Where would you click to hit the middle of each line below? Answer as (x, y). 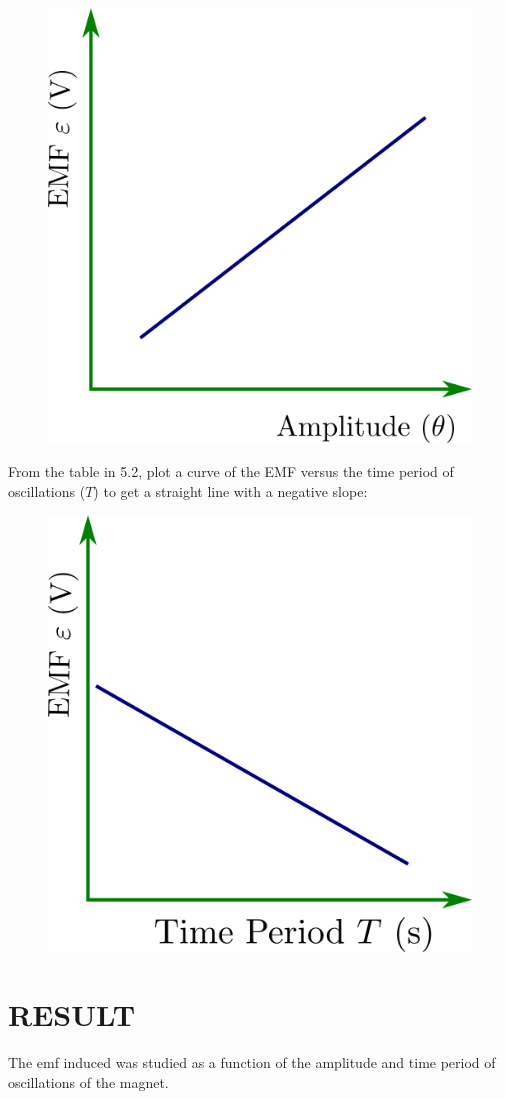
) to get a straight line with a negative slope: (230, 490)
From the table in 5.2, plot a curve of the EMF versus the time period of (231, 471)
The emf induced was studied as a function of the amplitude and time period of (252, 1062)
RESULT (72, 1014)
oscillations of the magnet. (88, 1081)
